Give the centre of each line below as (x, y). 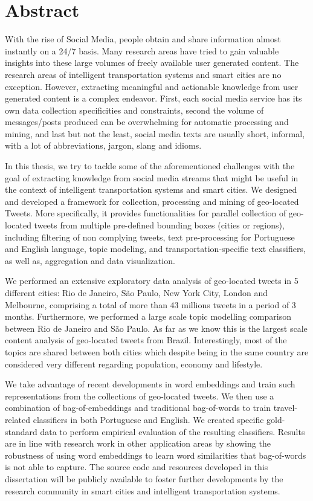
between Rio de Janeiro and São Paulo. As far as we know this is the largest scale (156, 328)
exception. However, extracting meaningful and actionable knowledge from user (152, 86)
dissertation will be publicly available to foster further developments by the (144, 478)
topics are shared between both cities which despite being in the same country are (157, 351)
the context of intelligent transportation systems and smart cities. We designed (151, 189)
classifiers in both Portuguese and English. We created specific (148, 419)
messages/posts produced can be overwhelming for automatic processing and (147, 122)
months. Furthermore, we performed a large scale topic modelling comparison (148, 316)
